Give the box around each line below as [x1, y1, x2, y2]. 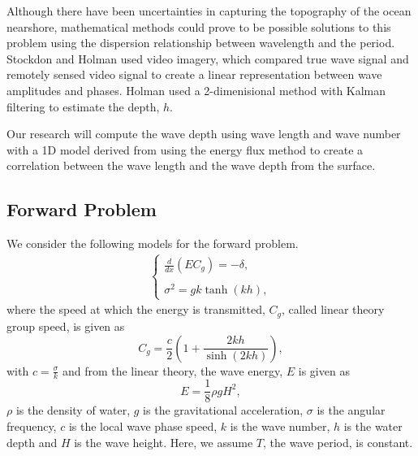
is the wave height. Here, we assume [74, 433, 253, 450]
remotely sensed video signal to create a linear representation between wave [6, 66, 382, 83]
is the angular [317, 402, 386, 419]
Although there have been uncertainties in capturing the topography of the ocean [6, 2, 412, 19]
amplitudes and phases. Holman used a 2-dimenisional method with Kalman [6, 81, 386, 98]
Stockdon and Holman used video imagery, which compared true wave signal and [6, 50, 409, 67]
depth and [6, 433, 58, 450]
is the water [343, 417, 403, 434]
